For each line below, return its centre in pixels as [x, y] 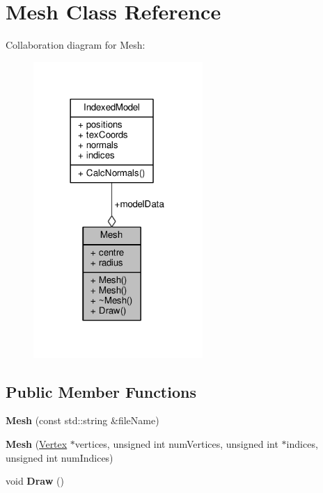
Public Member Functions [101, 391]
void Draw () [35, 481]
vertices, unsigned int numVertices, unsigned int [176, 444]
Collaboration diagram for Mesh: [76, 45]
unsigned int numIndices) [60, 457]
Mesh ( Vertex [37, 444]
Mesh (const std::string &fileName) [82, 420]
